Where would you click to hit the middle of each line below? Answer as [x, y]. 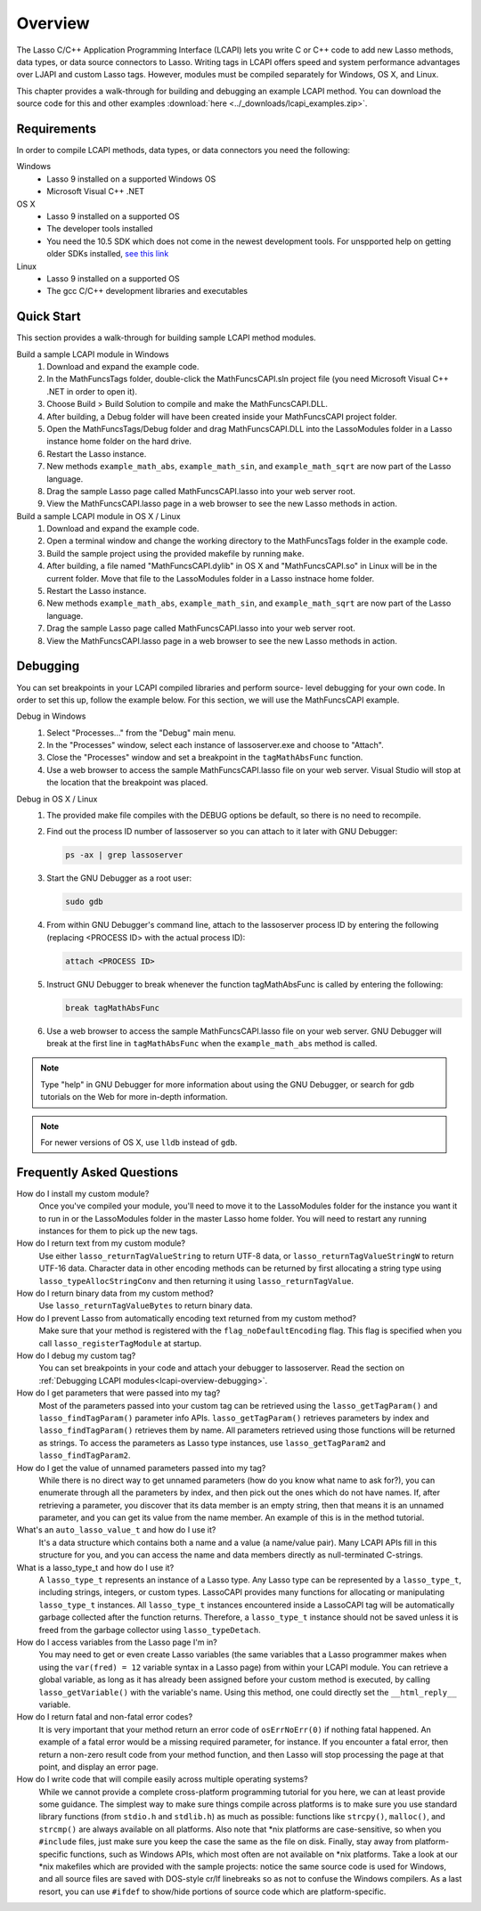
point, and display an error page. [99, 1767]
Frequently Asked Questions [98, 1172]
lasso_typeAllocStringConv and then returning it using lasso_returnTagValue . [196, 1281]
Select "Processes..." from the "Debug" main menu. [141, 732]
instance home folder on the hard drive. [119, 442]
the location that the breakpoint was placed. [127, 783]
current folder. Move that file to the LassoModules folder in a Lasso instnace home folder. [211, 578]
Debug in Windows [51, 716]
